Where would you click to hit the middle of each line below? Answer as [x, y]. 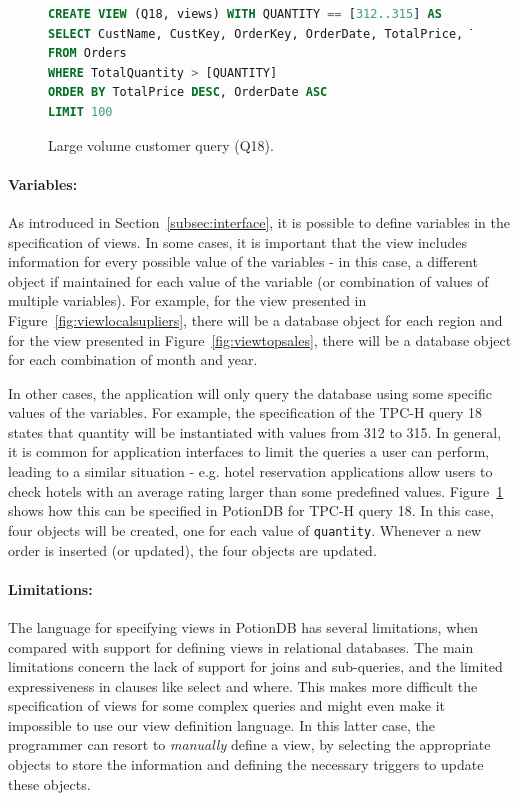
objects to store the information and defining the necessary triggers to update [246, 764]
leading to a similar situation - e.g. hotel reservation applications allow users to [250, 471]
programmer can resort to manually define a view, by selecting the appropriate [249, 744]
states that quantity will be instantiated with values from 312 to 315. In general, [255, 431]
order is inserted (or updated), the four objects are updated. [192, 549]
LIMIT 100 [80, 111]
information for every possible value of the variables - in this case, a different [243, 261]
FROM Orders [87, 53]
